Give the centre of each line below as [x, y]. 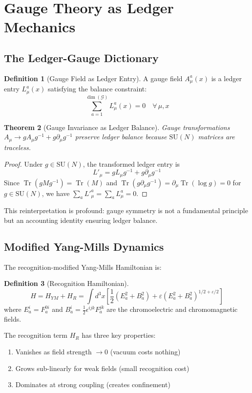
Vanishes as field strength [53, 352]
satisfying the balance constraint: [97, 89]
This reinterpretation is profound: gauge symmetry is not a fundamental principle [126, 210]
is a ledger [226, 78]
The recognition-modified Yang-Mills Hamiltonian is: [83, 267]
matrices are [216, 137]
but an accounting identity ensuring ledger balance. [81, 220]
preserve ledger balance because [121, 137]
